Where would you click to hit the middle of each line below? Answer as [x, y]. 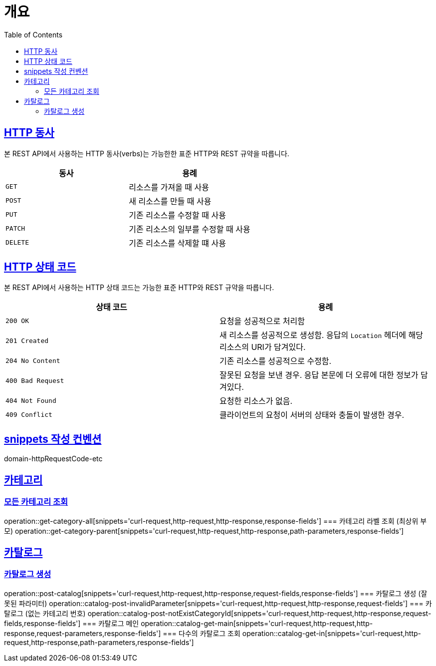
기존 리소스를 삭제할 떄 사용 [177, 243]
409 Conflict [29, 414]
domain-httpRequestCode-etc [53, 459]
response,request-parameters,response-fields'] [83, 633]
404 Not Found [31, 400]
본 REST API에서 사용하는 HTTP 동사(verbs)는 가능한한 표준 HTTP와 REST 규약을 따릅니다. [147, 153]
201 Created [27, 340]
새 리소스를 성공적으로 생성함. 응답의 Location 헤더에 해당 [321, 335]
